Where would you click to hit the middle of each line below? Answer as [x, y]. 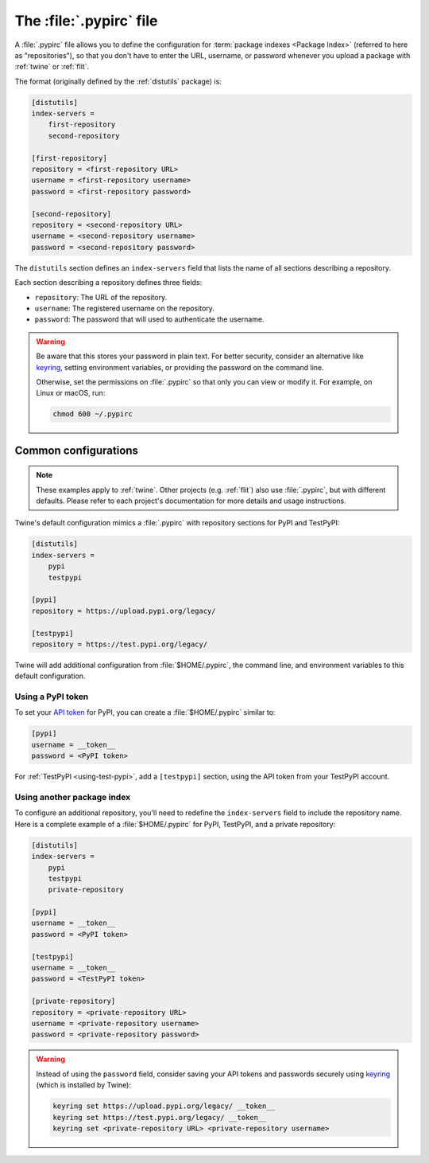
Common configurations [77, 450]
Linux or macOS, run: [71, 393]
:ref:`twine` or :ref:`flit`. [52, 67]
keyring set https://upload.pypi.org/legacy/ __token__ [164, 1106]
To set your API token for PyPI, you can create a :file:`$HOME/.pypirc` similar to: [145, 712]
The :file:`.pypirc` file [86, 21]
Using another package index [73, 797]
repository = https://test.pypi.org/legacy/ [120, 644]
